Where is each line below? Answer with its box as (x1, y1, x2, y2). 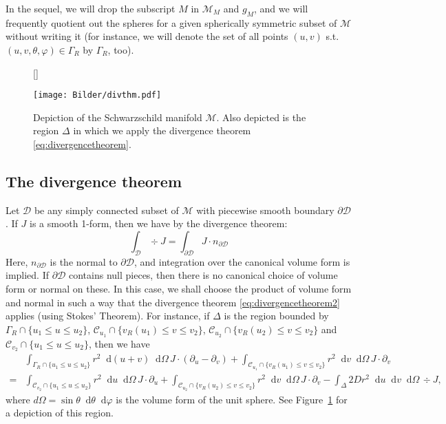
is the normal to (50, 254, 118, 268)
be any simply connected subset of (34, 202, 179, 217)
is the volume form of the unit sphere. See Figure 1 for (116, 392, 348, 406)
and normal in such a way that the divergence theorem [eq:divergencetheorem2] (6, 295, 340, 309)
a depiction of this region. (6, 405, 114, 420)
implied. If (6, 268, 50, 282)
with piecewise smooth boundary (196, 202, 334, 217)
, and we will (254, 1, 308, 15)
